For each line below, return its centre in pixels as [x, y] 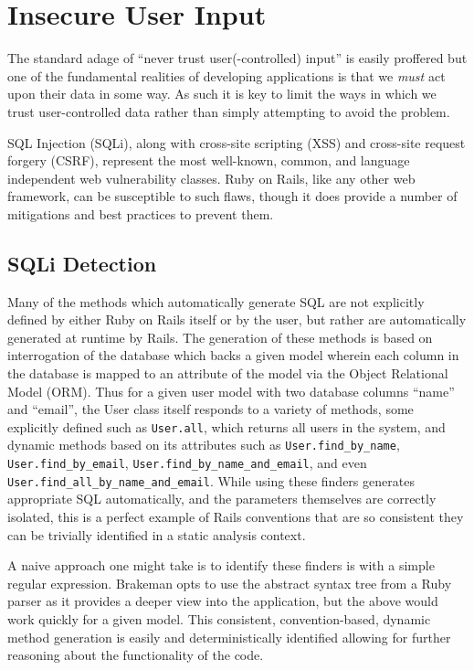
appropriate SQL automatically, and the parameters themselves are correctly [222, 499]
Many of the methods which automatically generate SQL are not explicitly [216, 301]
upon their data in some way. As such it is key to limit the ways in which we [222, 94]
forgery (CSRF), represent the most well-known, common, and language [209, 160]
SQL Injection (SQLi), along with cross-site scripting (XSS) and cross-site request [237, 142]
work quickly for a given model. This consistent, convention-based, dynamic [219, 619]
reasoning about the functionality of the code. [136, 655]
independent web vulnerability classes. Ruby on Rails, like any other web [211, 178]
